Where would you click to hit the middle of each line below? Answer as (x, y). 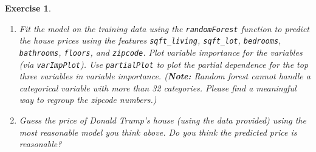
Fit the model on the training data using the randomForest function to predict (164, 28)
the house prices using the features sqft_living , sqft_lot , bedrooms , (150, 40)
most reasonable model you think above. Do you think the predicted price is (158, 132)
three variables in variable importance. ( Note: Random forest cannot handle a (165, 76)
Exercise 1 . (28, 8)
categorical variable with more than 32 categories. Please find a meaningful (158, 88)
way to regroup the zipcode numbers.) (88, 100)
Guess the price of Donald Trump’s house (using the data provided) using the (163, 120)
